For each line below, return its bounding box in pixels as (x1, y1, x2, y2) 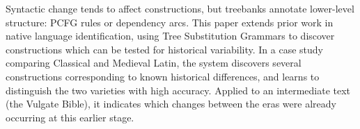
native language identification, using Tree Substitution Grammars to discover (6, 28, 335, 43)
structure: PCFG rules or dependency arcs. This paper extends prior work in (6, 15, 334, 29)
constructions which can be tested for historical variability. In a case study (6, 42, 324, 56)
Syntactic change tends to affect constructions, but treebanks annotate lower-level (6, 1, 354, 15)
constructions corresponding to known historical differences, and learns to (6, 69, 320, 83)
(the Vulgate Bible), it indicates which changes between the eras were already (6, 96, 336, 111)
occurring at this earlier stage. (6, 110, 134, 124)
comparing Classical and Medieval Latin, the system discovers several (6, 55, 302, 70)
